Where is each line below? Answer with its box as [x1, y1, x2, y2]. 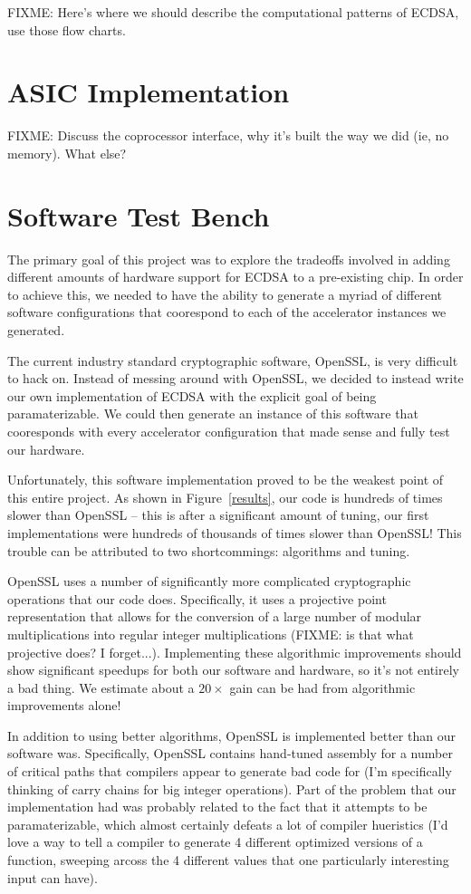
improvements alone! [7, 696, 121, 715]
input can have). [7, 868, 98, 887]
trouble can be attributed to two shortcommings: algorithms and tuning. [7, 541, 410, 560]
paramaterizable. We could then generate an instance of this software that [7, 404, 418, 423]
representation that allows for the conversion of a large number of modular [7, 607, 422, 626]
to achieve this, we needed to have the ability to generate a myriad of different [7, 284, 443, 303]
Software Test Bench [7, 197, 270, 234]
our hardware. [7, 439, 85, 458]
